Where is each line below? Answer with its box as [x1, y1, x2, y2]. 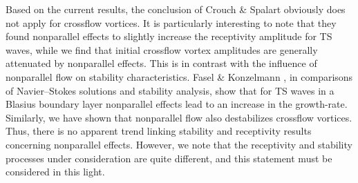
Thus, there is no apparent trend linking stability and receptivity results [6, 124, 312, 138]
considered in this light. [6, 164, 105, 179]
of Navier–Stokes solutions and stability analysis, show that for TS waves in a [6, 83, 335, 97]
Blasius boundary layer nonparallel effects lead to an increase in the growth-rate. [6, 97, 348, 111]
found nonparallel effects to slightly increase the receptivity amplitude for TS [6, 29, 332, 44]
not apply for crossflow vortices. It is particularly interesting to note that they [6, 15, 337, 30]
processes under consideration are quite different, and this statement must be [6, 151, 332, 165]
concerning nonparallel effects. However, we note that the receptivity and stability [6, 137, 352, 151]
